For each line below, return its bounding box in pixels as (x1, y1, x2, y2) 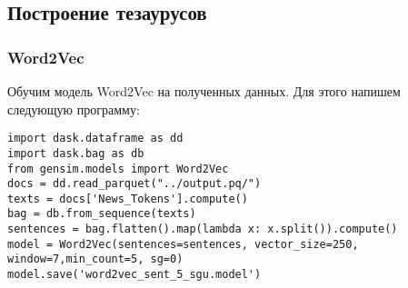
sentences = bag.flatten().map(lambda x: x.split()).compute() (7, 223, 398, 236)
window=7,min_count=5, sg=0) (7, 253, 184, 266)
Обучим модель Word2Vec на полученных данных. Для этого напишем (7, 82, 401, 100)
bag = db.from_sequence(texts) (7, 207, 196, 221)
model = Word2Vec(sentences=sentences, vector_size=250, (7, 237, 359, 251)
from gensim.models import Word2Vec (7, 162, 229, 175)
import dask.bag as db (7, 146, 144, 160)
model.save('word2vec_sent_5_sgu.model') (7, 268, 262, 282)
